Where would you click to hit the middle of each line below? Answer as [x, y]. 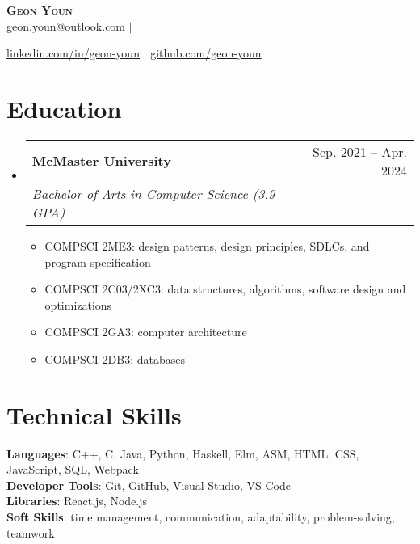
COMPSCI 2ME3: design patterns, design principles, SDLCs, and [207, 245]
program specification [98, 261]
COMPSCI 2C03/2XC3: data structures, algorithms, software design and [225, 289]
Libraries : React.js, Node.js [77, 501]
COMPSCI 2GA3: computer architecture [146, 332]
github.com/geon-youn [206, 53]
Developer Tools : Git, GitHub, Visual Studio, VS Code [149, 485]
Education [64, 108]
